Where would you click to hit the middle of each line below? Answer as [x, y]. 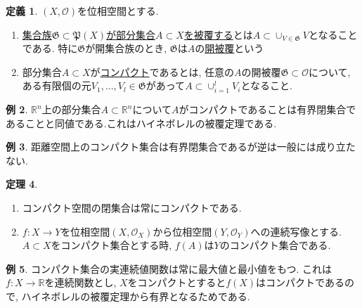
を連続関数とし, [80, 282]
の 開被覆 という [230, 48]
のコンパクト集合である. [275, 245]
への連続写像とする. [296, 231]
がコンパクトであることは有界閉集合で [267, 109]
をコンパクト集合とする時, [111, 245]
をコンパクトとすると [177, 282]
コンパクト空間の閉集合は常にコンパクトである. [132, 208]
